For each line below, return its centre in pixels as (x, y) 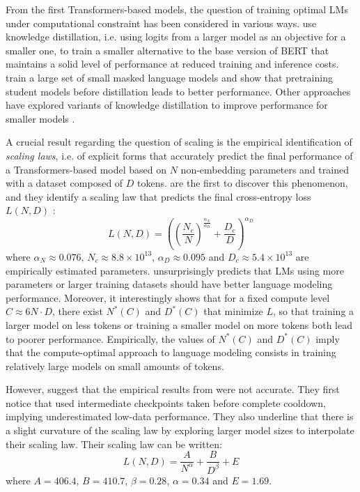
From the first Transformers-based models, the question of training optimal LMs (177, 9)
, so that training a (314, 311)
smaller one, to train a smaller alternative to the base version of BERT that (167, 50)
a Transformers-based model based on (86, 169)
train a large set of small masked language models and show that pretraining (169, 77)
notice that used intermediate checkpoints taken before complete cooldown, (166, 402)
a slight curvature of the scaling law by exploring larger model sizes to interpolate (180, 430)
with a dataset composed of (64, 183)
